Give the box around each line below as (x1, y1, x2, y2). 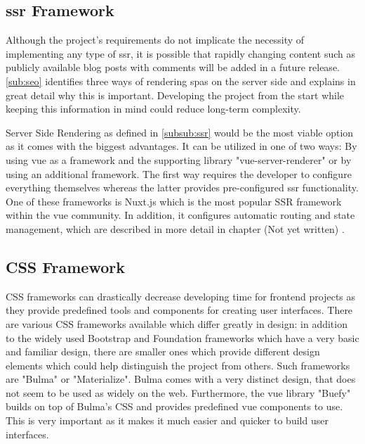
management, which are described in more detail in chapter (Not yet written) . (6, 221, 345, 236)
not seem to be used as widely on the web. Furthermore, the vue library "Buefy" (6, 385, 351, 400)
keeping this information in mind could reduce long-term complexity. (6, 101, 301, 116)
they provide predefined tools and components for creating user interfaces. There (6, 303, 353, 317)
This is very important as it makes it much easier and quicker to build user (6, 413, 328, 428)
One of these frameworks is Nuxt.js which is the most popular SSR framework (6, 194, 342, 208)
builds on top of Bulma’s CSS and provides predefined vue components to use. (6, 399, 343, 414)
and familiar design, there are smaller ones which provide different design (6, 344, 320, 359)
